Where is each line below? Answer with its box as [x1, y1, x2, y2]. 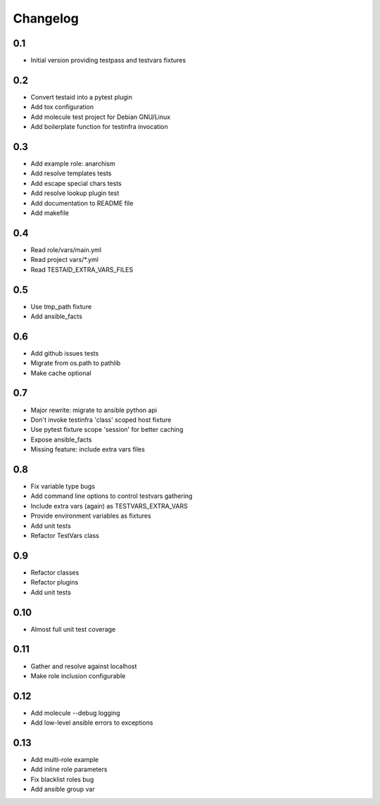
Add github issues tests [30, 349, 99, 357]
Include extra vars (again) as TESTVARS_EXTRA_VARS [30, 501, 188, 510]
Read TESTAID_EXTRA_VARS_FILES [30, 265, 134, 274]
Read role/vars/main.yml [30, 245, 102, 254]
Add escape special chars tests [30, 179, 122, 187]
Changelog [13, 11, 79, 26]
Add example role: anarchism [30, 159, 115, 168]
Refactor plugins [30, 578, 79, 587]
